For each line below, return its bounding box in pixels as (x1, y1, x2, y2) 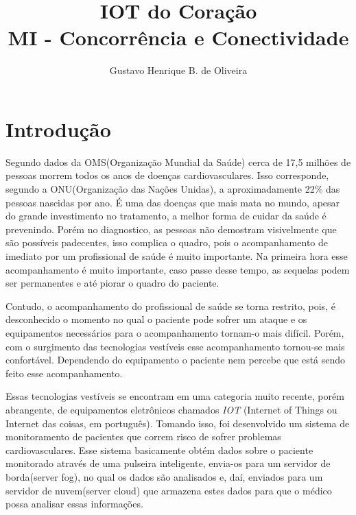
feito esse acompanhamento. (5, 366, 123, 380)
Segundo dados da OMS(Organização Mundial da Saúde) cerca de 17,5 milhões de (5, 154, 351, 169)
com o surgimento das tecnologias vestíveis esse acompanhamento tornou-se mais (5, 339, 345, 353)
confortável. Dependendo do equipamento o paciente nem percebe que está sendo (5, 352, 346, 367)
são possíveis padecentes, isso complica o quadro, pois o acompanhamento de (5, 235, 328, 250)
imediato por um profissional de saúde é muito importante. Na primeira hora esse (5, 249, 348, 263)
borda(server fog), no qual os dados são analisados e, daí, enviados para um (5, 469, 323, 483)
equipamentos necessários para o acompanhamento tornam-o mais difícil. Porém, (5, 325, 344, 339)
